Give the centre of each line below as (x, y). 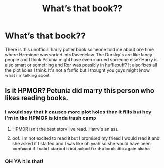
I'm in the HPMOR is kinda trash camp (51, 118)
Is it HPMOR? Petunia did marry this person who (80, 91)
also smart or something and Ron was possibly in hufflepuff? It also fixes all (81, 65)
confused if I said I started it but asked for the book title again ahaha (81, 149)
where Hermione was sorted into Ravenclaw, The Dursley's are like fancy (79, 55)
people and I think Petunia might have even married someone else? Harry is (81, 59)
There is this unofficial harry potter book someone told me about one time (80, 49)
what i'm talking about (27, 75)
